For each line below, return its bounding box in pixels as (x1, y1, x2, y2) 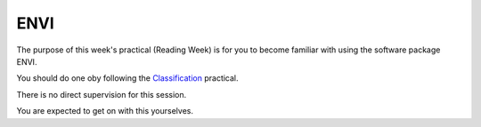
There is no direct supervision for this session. (16, 89, 187, 99)
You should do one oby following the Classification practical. (16, 73, 240, 83)
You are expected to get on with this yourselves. (16, 106, 193, 116)
